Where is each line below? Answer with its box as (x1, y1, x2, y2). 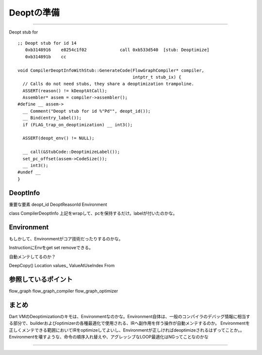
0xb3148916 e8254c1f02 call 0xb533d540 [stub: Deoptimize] (25, 47, 210, 53)
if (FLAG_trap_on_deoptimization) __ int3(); (22, 122, 133, 127)
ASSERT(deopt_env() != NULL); (22, 135, 95, 141)
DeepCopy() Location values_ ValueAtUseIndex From (9, 263, 115, 269)
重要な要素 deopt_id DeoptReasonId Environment (9, 202, 107, 207)
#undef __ (17, 169, 41, 175)
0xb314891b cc (25, 54, 66, 59)
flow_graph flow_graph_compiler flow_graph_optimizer (9, 288, 118, 294)
